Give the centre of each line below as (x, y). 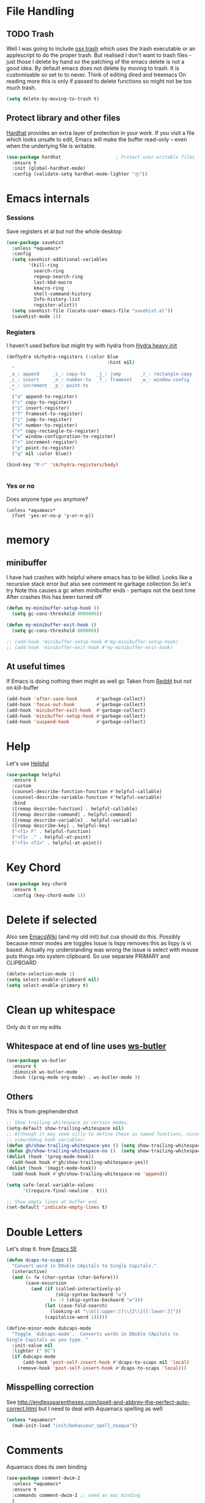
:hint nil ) (121, 363)
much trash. (21, 88)
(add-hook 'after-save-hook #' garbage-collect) (76, 699)
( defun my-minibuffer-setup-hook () (53, 608)
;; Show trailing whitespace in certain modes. (68, 1123)
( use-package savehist (35, 242)
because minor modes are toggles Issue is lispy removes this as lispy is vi (99, 943)
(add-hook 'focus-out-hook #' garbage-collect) (76, 705)
